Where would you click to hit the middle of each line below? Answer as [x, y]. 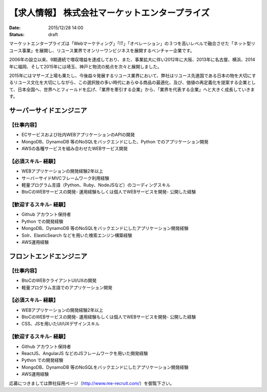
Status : [17, 34]
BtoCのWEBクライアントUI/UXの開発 [59, 281]
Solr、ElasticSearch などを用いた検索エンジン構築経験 [77, 235]
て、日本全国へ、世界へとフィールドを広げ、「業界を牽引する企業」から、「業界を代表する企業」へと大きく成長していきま [132, 89]
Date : [15, 28]
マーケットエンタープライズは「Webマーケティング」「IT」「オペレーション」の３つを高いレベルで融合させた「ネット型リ [132, 44]
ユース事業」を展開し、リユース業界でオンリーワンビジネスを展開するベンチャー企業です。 [102, 50]
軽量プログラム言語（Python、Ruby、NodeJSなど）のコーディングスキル [96, 185]
